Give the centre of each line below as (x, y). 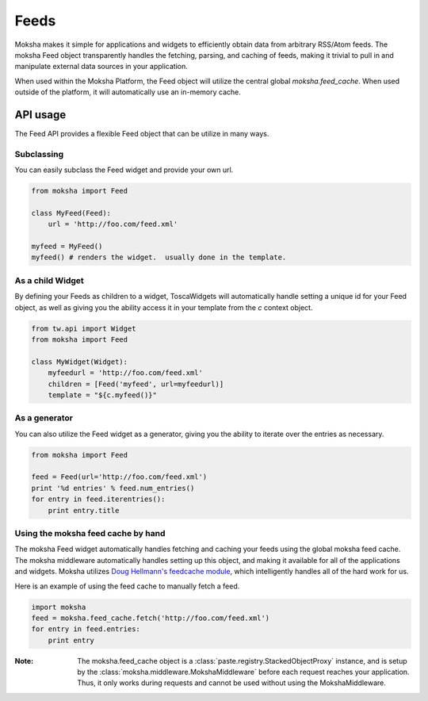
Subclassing (39, 154)
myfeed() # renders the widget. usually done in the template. (159, 257)
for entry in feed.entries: (86, 629)
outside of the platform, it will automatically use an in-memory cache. (128, 92)
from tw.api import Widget (84, 328)
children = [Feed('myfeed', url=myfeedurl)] (136, 384)
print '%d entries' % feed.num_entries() (113, 488)
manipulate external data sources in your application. (101, 67)
